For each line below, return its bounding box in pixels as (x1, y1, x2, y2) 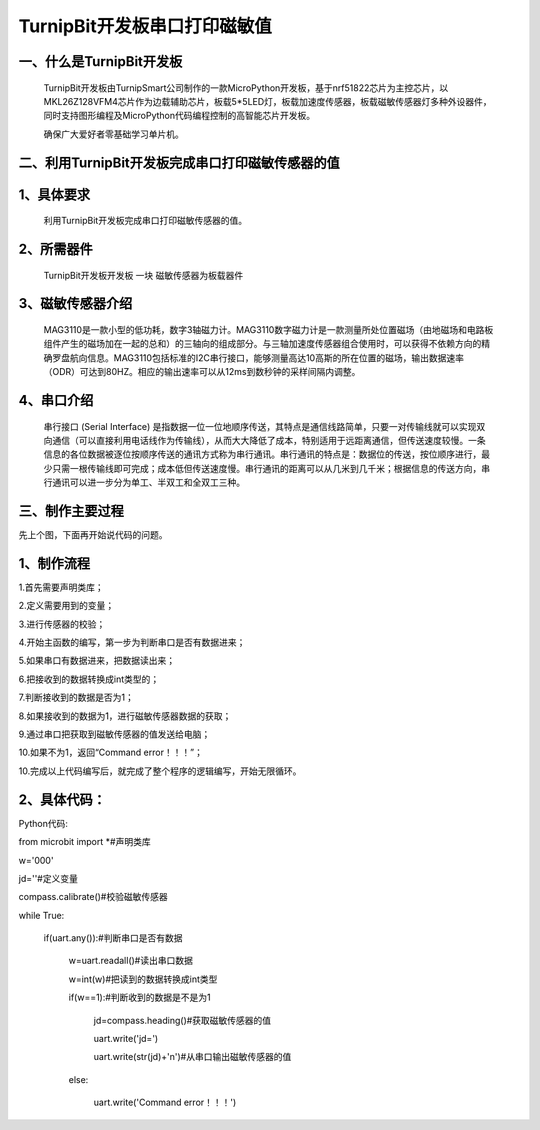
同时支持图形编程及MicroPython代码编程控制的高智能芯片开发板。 (43, 110, 316, 122)
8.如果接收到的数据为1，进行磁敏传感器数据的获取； (18, 710, 232, 722)
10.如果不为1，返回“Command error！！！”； (18, 746, 204, 759)
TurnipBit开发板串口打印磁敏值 (18, 15, 272, 37)
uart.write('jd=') (93, 1033, 159, 1045)
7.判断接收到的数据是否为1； (18, 691, 134, 704)
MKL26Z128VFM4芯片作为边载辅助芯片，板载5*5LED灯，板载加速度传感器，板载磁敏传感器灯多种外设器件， (43, 95, 492, 107)
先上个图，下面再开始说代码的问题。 (18, 529, 168, 541)
